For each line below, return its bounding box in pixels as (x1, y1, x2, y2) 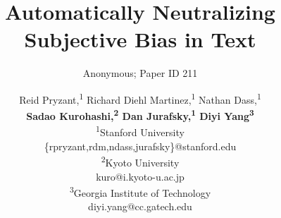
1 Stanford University (96, 123, 185, 140)
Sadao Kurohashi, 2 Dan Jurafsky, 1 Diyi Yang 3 (26, 107, 254, 123)
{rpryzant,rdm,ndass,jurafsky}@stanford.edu (44, 138, 237, 153)
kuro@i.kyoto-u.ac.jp (96, 169, 185, 183)
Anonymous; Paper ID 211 (82, 66, 198, 80)
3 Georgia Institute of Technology (69, 183, 211, 200)
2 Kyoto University (101, 153, 180, 169)
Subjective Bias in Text (24, 25, 256, 54)
